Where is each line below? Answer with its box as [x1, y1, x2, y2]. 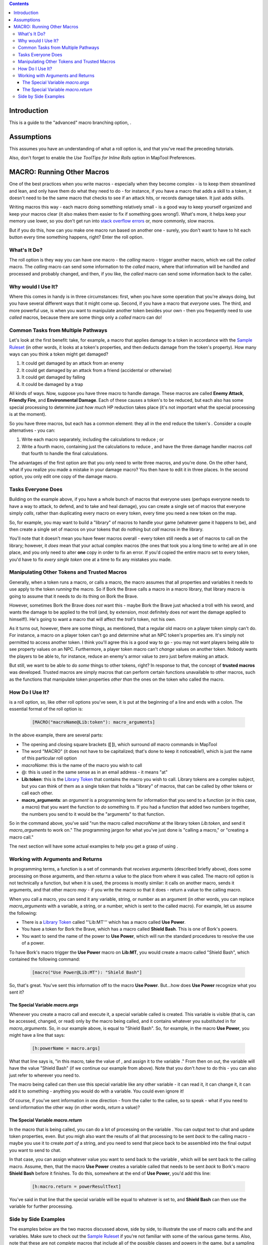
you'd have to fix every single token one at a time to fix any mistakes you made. [9, 556, 172, 562]
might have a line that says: [9, 1032, 66, 1038]
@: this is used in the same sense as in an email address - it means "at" [21, 769, 168, 775]
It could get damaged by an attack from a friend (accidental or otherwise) [21, 367, 172, 373]
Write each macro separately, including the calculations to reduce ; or [21, 436, 164, 443]
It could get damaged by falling [21, 374, 85, 380]
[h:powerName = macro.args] [32, 1045, 100, 1051]
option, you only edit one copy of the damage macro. [9, 474, 118, 480]
